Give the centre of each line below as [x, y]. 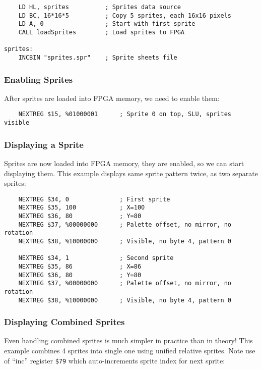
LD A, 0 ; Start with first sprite [107, 24]
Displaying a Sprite [44, 144]
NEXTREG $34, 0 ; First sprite [94, 199]
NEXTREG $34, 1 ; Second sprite [96, 258]
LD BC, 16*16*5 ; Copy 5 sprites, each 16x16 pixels [125, 15]
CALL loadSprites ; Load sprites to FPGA [101, 32]
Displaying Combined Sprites [64, 322]
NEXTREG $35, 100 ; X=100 [82, 208]
